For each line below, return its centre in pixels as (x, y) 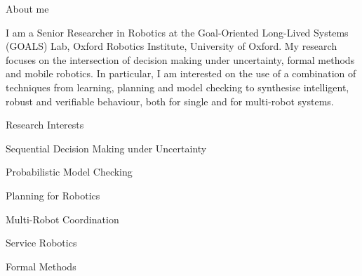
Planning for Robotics (53, 195)
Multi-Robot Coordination (62, 219)
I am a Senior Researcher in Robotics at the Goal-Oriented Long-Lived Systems (177, 32)
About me (27, 8)
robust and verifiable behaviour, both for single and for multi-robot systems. (170, 101)
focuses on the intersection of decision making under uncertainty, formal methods (180, 59)
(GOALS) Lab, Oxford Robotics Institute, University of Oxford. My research (172, 46)
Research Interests (45, 125)
